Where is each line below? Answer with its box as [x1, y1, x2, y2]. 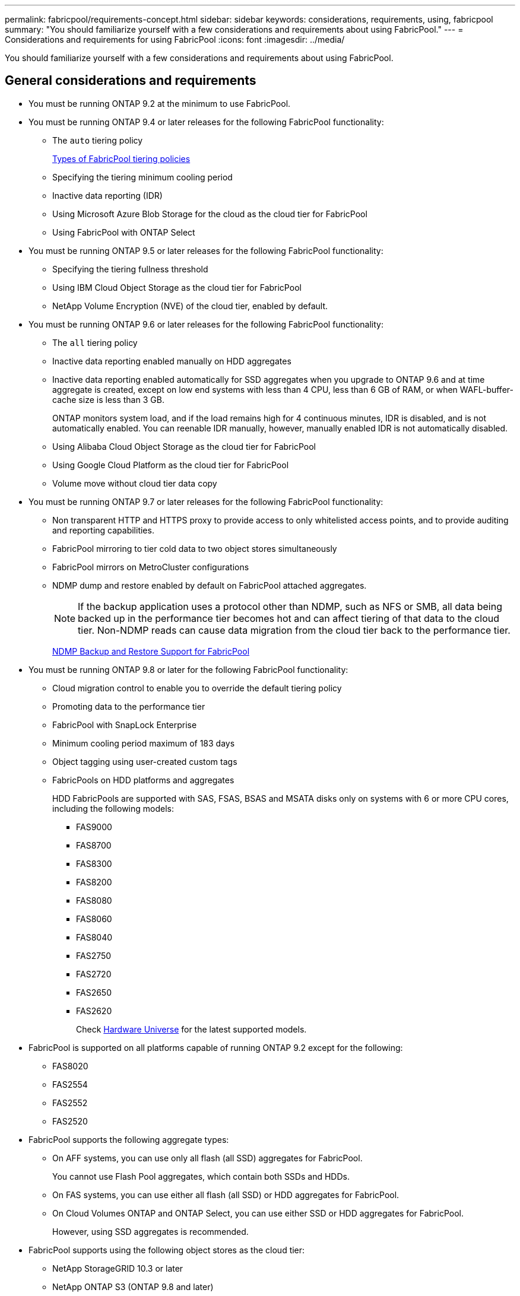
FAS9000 [76, 821, 112, 832]
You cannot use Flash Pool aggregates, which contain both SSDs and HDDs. [52, 1171, 350, 1181]
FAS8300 [76, 858, 112, 869]
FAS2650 [76, 987, 112, 998]
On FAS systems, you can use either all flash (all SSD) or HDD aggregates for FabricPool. [52, 1189, 399, 1200]
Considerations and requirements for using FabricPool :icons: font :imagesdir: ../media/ [5, 34, 345, 45]
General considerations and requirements [5, 73, 256, 88]
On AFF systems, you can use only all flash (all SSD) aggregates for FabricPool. [52, 1152, 363, 1163]
